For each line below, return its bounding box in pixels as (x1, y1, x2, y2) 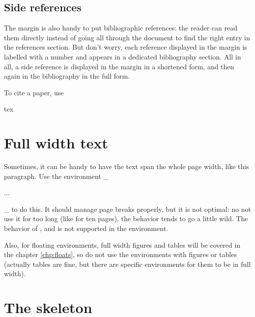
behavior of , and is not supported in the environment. (4, 223, 168, 233)
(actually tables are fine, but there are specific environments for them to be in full (4, 259, 251, 269)
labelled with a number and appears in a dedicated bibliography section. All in (4, 51, 241, 61)
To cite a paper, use (4, 87, 64, 97)
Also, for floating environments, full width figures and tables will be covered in (4, 239, 241, 250)
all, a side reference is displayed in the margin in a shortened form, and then (4, 61, 234, 71)
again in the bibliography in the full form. (4, 71, 130, 81)
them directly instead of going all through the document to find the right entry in (4, 32, 250, 42)
